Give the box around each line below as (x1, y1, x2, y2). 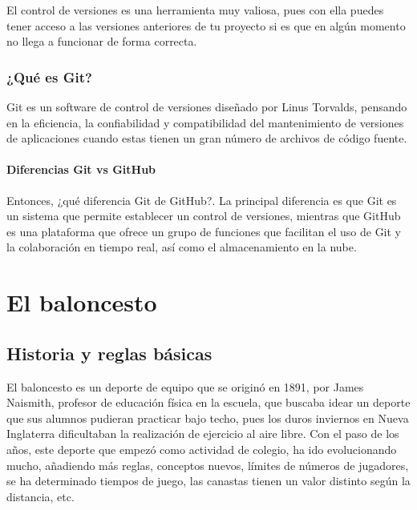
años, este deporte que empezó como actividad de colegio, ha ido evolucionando (6, 440, 397, 457)
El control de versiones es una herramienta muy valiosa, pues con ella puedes (6, 2, 384, 18)
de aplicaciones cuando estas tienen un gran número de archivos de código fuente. (6, 130, 407, 147)
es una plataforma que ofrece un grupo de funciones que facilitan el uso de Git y (6, 223, 402, 239)
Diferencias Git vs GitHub (6, 161, 156, 178)
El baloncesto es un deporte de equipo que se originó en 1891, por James (6, 378, 364, 395)
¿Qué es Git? (6, 66, 92, 86)
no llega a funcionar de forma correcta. (6, 33, 197, 50)
